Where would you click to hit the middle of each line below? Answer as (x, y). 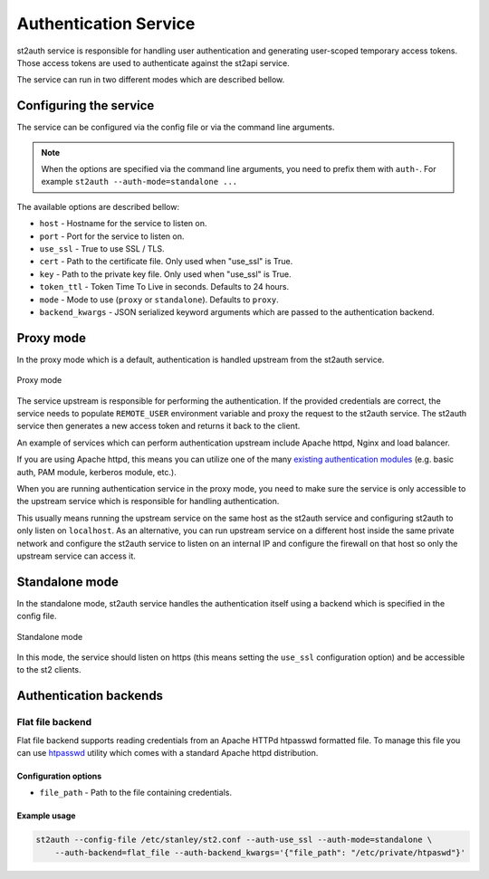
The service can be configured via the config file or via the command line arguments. (176, 128)
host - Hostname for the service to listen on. (123, 224)
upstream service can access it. (76, 556)
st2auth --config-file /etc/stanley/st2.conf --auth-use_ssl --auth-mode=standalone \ (234, 840)
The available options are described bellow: (98, 206)
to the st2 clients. (49, 670)
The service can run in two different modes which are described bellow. (151, 80)
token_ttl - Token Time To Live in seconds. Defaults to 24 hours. (164, 287)
